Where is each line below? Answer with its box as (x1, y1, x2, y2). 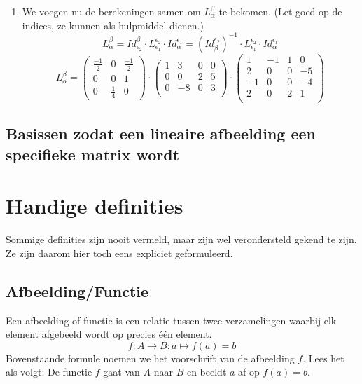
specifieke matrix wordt (6, 143, 180, 165)
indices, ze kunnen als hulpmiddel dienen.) (22, 18, 204, 32)
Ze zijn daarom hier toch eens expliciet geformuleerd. (6, 245, 233, 260)
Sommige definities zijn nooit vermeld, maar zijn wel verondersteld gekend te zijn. (6, 232, 357, 247)
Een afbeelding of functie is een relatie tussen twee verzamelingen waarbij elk (6, 313, 337, 327)
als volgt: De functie (6, 364, 92, 379)
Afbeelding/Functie (6, 280, 149, 301)
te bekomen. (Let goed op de (218, 4, 342, 18)
